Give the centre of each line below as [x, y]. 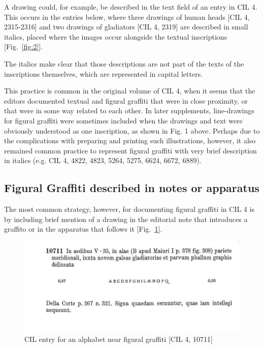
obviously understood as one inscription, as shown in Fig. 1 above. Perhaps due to [132, 130]
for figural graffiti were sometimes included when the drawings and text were [123, 120]
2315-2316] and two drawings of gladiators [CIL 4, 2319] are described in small [126, 27]
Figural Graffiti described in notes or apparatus [132, 188]
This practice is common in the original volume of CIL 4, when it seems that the [130, 91]
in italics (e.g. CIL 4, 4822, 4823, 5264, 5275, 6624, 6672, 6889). [103, 160]
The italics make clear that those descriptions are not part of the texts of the [124, 63]
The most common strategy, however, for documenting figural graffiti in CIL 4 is [129, 209]
